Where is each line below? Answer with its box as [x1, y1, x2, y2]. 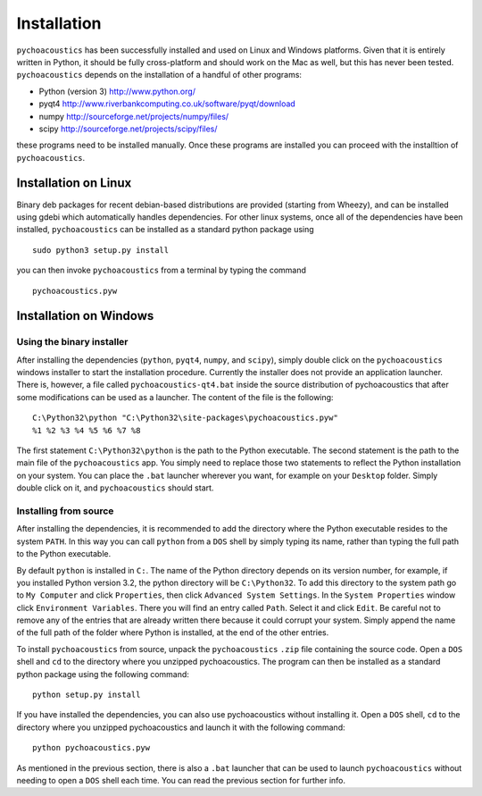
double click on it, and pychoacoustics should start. [16, 482, 214, 493]
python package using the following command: [16, 668, 189, 679]
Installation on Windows [16, 308, 154, 323]
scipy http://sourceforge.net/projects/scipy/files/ [38, 123, 218, 134]
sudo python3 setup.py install [32, 245, 170, 255]
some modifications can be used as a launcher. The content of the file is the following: [16, 391, 334, 402]
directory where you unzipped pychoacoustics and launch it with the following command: [16, 722, 345, 733]
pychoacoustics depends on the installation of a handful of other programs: [16, 70, 303, 80]
